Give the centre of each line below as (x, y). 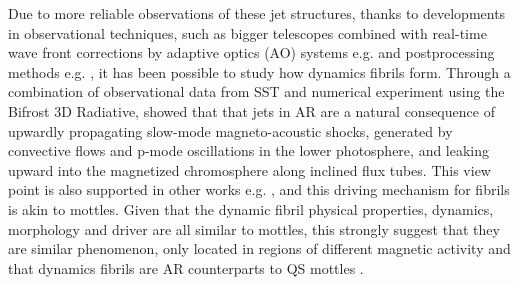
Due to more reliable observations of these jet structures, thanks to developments (257, 13)
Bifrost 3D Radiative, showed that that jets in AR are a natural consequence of (251, 110)
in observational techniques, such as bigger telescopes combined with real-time (247, 32)
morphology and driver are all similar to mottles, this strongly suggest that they (254, 228)
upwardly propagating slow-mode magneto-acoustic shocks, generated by (230, 130)
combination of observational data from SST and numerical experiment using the (256, 91)
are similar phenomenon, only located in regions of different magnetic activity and (259, 248)
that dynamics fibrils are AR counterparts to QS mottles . (186, 267)
